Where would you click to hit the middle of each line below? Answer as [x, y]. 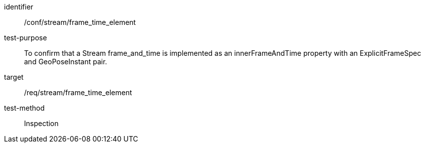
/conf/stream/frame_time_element [80, 22]
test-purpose [26, 38]
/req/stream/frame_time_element [78, 92]
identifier [19, 7]
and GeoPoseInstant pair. [66, 62]
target [14, 77]
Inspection [41, 123]
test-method [24, 108]
